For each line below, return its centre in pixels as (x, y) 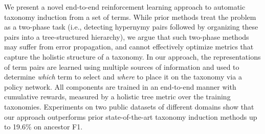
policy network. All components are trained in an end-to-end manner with (120, 86)
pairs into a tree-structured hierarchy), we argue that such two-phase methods (127, 36)
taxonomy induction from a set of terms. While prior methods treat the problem (130, 17)
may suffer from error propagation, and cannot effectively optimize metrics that (129, 47)
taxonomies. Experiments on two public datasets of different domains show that (129, 106)
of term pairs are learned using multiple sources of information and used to (122, 66)
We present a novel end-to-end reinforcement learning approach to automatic (125, 7)
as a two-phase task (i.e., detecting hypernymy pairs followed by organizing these (131, 27)
